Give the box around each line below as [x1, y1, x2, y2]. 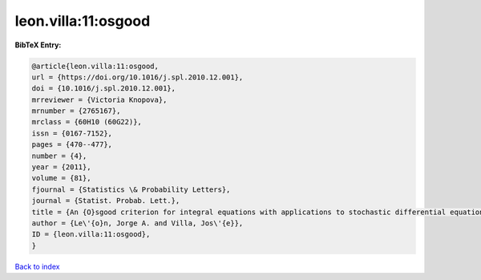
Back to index [14, 262, 60, 271]
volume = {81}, [31, 173, 91, 183]
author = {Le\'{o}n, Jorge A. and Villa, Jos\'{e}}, [31, 219, 244, 228]
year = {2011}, [31, 163, 91, 172]
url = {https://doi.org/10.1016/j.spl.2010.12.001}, [31, 72, 244, 82]
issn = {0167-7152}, [31, 128, 112, 138]
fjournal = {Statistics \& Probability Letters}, [31, 185, 231, 194]
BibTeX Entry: [14, 40, 62, 50]
